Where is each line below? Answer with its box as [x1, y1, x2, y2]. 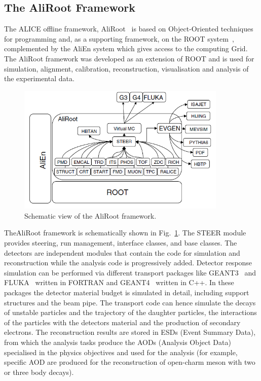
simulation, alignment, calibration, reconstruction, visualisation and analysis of [4, 63, 249, 74]
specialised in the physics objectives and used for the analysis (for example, [4, 347, 238, 357]
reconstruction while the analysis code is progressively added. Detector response [4, 257, 252, 268]
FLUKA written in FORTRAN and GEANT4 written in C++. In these [4, 277, 234, 288]
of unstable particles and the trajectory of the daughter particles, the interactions [4, 307, 257, 318]
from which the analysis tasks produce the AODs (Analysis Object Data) [4, 336, 231, 347]
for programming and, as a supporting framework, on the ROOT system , [4, 33, 234, 44]
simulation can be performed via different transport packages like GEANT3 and [4, 267, 256, 278]
